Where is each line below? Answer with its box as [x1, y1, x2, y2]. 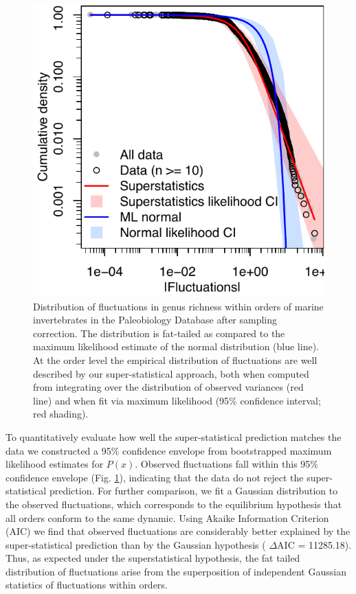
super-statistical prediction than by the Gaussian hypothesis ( [5, 537, 266, 551]
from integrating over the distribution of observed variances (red [33, 380, 304, 394]
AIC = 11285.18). [277, 537, 352, 551]
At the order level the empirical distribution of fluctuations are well [33, 352, 318, 367]
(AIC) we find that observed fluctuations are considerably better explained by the [5, 524, 351, 538]
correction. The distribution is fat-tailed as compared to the [33, 325, 285, 340]
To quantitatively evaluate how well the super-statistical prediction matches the [5, 429, 342, 444]
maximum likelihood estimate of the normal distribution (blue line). [33, 339, 319, 354]
